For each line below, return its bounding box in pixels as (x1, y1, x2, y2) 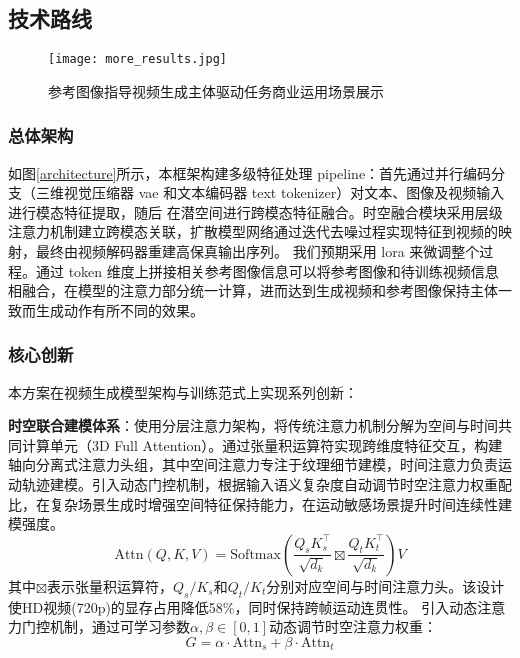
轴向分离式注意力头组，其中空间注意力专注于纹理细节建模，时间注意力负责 (8, 454, 498, 475)
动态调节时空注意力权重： (269, 616, 438, 637)
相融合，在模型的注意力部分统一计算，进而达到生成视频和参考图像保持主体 (8, 280, 498, 301)
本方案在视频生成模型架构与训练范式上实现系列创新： (8, 381, 358, 402)
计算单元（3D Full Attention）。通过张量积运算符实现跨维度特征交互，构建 (21, 434, 503, 455)
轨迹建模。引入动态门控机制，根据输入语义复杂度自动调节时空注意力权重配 (21, 474, 512, 495)
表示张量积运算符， (46, 575, 173, 596)
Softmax (230, 547, 281, 562)
